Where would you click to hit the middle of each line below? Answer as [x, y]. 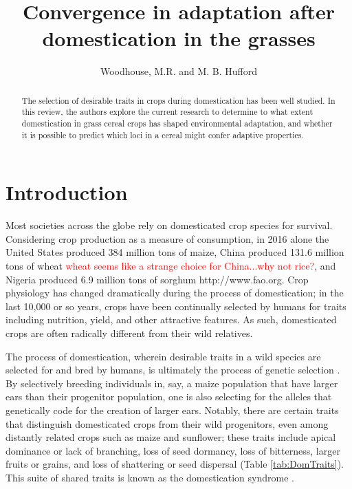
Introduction [67, 192]
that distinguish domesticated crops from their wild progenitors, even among [167, 423]
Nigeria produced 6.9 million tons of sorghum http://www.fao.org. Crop [157, 279]
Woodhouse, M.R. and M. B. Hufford [179, 71]
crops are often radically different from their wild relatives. [129, 333]
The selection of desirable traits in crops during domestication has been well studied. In [178, 100]
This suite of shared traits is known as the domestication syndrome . [150, 477]
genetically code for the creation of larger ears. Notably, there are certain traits [172, 410]
